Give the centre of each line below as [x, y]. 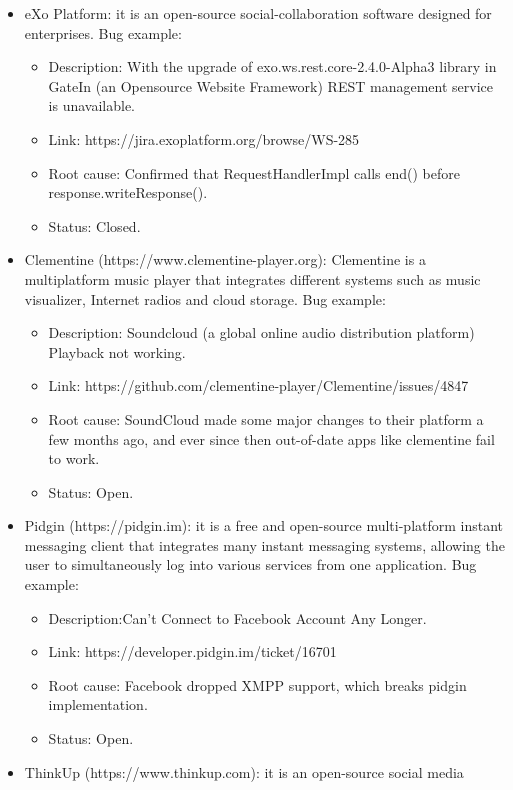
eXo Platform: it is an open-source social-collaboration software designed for [258, 13]
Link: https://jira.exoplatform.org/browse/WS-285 [204, 138]
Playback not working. [117, 351]
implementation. [98, 704]
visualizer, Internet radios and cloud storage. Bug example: [205, 298]
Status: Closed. [94, 225]
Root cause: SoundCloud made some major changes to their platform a [266, 418]
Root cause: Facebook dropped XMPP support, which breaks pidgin [257, 684]
